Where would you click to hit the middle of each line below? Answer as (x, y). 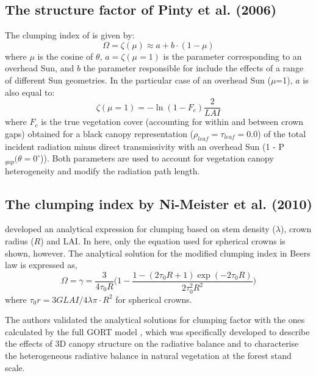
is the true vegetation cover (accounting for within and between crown (172, 122)
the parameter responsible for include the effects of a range (193, 68)
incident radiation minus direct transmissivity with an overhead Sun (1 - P (145, 146)
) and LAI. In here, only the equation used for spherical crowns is (163, 241)
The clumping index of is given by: (70, 35)
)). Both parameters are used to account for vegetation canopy (157, 158)
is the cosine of (65, 56)
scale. (15, 367)
